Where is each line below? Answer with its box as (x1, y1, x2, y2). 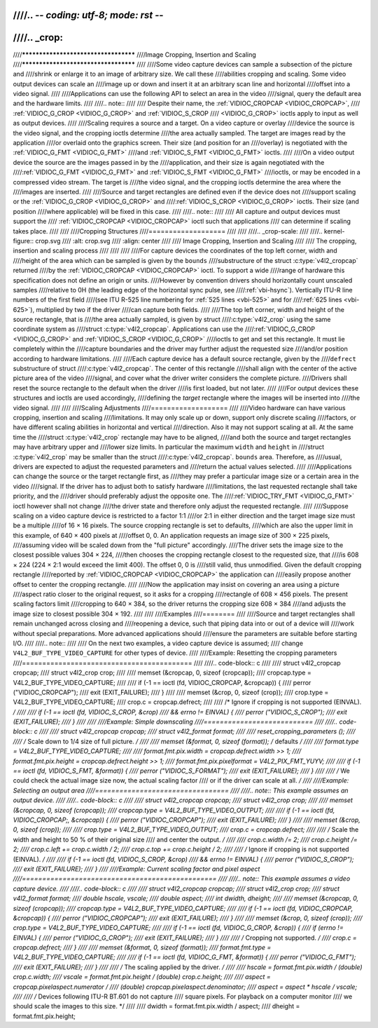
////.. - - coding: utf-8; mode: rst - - (13, 9, 164, 21)
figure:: (13, 236, 34, 245)
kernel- (323, 226, 345, 235)
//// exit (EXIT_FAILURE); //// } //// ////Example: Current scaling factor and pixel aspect (13, 865, 260, 873)
